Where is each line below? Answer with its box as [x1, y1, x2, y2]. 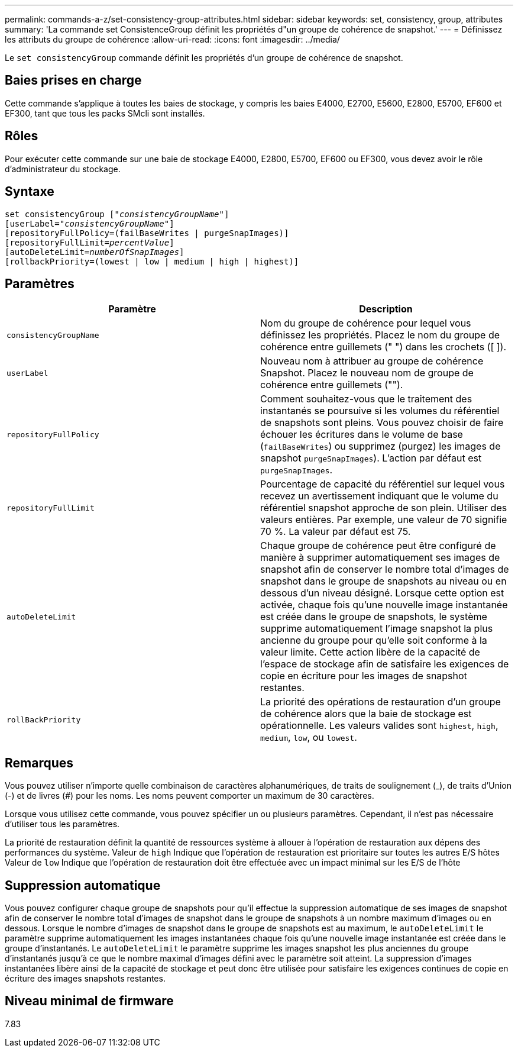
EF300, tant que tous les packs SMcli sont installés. [5, 108, 205, 118]
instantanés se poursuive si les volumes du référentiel [260, 405, 500, 417]
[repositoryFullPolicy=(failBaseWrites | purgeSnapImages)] [5, 228, 289, 238]
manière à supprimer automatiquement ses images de [260, 551, 500, 564]
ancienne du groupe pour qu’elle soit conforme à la [260, 634, 487, 647]
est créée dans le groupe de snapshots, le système [260, 611, 487, 623]
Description [359, 303, 413, 315]
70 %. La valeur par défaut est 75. [260, 525, 411, 538]
